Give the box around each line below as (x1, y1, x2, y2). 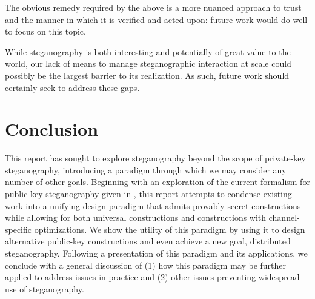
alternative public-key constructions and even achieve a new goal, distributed (5, 235, 291, 247)
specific (5, 223, 32, 235)
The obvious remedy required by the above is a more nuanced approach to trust (5, 1, 302, 13)
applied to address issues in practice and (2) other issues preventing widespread (5, 270, 300, 283)
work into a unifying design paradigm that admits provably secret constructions (5, 199, 301, 212)
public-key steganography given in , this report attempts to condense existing (5, 187, 292, 200)
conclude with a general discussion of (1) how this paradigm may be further (5, 258, 287, 271)
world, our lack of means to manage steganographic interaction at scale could (5, 57, 291, 70)
